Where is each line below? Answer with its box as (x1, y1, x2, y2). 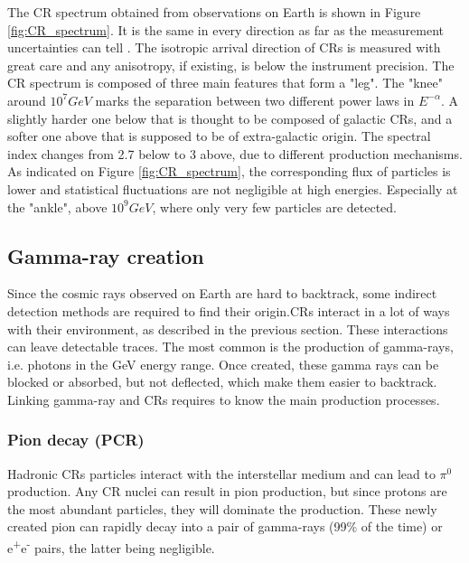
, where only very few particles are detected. (152, 197, 397, 216)
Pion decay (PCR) (7, 428, 145, 451)
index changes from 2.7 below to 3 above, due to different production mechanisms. (7, 144, 463, 163)
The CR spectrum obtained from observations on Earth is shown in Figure (7, 3, 421, 21)
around (7, 90, 46, 109)
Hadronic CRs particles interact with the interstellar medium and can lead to (7, 464, 436, 483)
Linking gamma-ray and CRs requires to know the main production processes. (7, 389, 440, 408)
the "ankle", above (7, 197, 108, 216)
